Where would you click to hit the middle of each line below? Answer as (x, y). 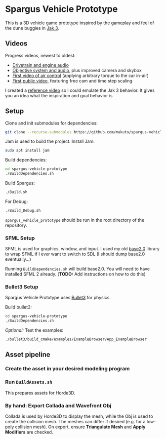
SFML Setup (20, 238)
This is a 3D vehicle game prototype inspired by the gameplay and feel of (80, 23)
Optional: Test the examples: (34, 330)
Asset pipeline (28, 355)
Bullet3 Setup (22, 287)
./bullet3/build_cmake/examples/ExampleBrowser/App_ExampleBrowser (76, 339)
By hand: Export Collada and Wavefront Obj (58, 405)
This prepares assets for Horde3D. (40, 393)
